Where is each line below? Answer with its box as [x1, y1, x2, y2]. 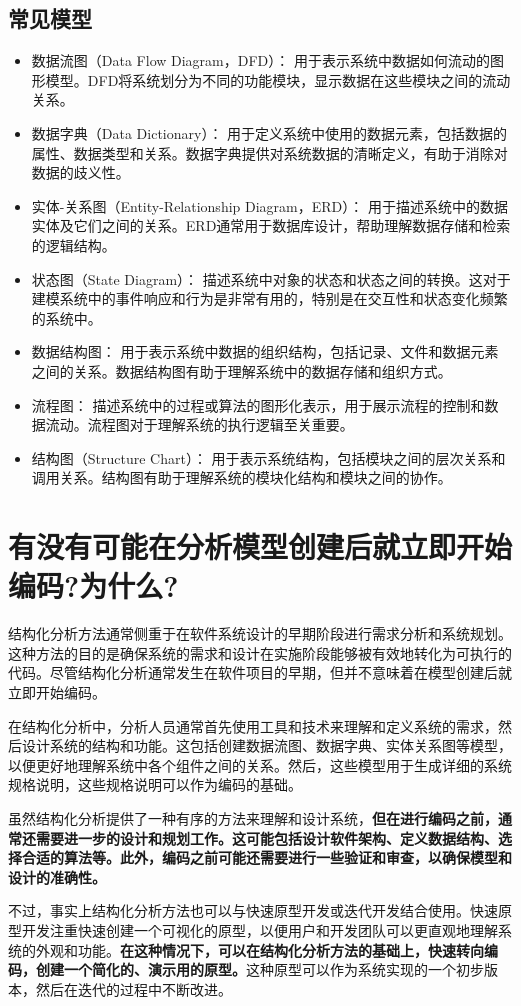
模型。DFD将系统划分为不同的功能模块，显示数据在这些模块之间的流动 [45, 69, 511, 90]
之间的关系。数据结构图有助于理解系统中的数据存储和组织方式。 [31, 360, 452, 381]
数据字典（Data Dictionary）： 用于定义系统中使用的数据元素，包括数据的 [31, 122, 508, 143]
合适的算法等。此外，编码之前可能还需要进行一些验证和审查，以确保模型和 [21, 847, 512, 868]
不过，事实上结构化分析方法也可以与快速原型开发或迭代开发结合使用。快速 [8, 900, 498, 921]
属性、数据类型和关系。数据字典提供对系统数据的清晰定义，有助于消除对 [31, 142, 508, 163]
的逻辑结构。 [31, 234, 116, 255]
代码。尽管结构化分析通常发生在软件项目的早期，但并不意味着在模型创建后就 [8, 662, 512, 683]
